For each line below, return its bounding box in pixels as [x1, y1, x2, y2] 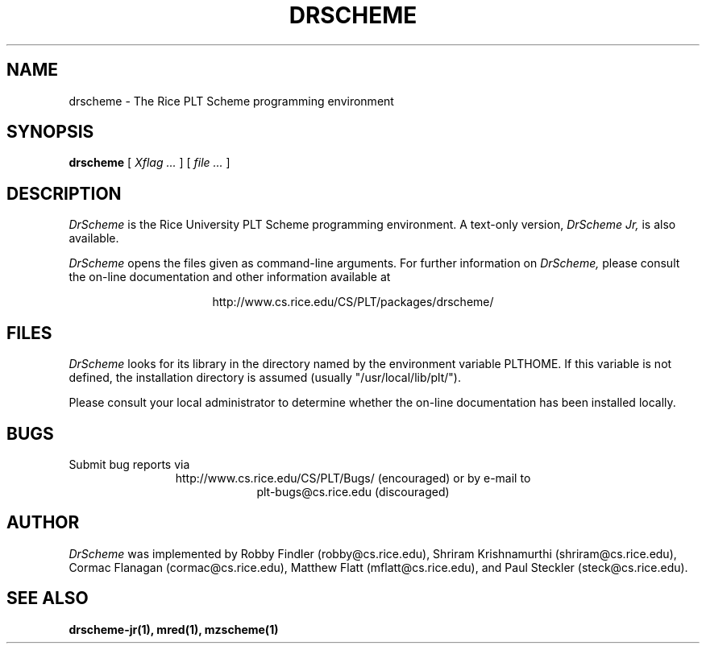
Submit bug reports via [69, 457, 190, 471]
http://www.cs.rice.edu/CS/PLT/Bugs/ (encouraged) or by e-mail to [175, 470, 531, 485]
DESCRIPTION [6, 183, 122, 204]
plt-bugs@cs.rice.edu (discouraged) [256, 484, 450, 499]
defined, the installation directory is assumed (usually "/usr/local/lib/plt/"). [69, 371, 461, 385]
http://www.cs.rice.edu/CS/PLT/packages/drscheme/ [212, 295, 494, 309]
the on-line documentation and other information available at [69, 270, 391, 284]
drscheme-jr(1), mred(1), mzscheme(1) [69, 622, 279, 636]
